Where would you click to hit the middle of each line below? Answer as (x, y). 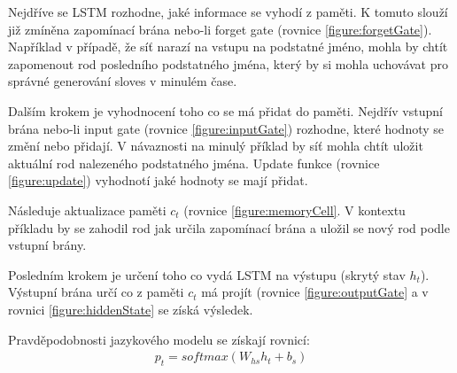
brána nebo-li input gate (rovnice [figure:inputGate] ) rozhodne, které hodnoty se (226, 128)
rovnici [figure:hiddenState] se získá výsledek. (131, 309)
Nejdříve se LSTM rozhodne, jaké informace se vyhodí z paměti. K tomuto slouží (228, 12)
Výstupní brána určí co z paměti (96, 292)
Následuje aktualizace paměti (87, 210)
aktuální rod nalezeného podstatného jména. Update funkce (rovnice (194, 163)
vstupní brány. (47, 245)
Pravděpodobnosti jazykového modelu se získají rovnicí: (159, 339)
